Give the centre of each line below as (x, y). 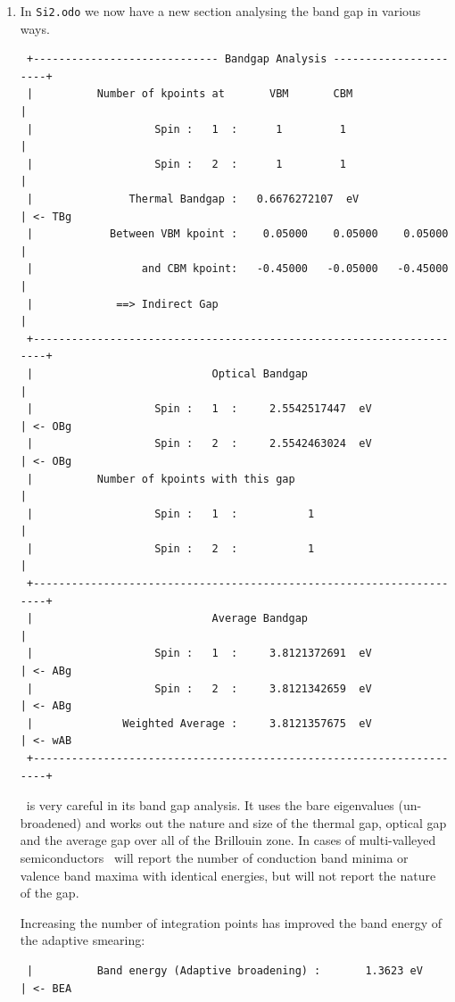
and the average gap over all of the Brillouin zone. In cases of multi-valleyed (228, 840)
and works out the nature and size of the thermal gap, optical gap (266, 822)
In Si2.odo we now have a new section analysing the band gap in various (220, 11)
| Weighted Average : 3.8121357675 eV (199, 723)
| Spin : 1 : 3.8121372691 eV (199, 654)
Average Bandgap (260, 619)
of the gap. (50, 893)
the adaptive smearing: (83, 940)
